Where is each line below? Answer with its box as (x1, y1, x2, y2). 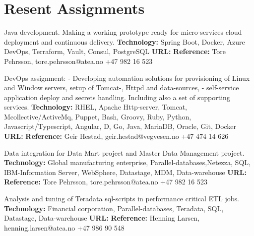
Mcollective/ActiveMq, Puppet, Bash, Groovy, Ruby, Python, (4, 111, 191, 121)
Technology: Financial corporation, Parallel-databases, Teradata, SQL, (4, 203, 224, 213)
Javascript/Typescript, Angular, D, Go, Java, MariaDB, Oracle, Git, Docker (4, 121, 237, 131)
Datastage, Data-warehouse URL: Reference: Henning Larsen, (4, 213, 200, 223)
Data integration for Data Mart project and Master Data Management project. (4, 147, 245, 158)
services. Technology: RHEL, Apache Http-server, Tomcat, (4, 102, 187, 112)
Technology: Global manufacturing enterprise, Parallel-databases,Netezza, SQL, (4, 157, 251, 168)
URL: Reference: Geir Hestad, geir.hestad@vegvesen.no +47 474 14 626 (4, 131, 229, 141)
